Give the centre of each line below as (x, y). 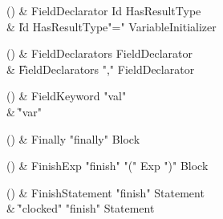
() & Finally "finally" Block (73, 138)
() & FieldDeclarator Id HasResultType (104, 10)
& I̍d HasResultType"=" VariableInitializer (111, 26)
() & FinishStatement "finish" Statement (105, 192)
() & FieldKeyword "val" (67, 96)
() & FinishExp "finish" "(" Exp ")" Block (107, 166)
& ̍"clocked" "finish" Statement (81, 208)
